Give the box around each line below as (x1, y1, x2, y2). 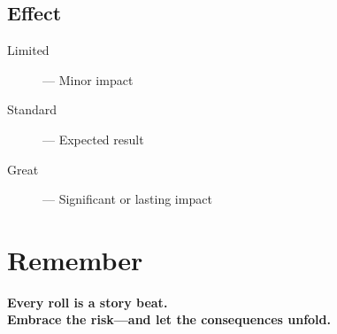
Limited (7, 41, 50, 59)
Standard (7, 100, 57, 119)
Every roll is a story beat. (7, 292, 168, 311)
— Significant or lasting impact (42, 190, 212, 208)
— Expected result (42, 129, 144, 148)
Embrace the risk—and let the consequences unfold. (7, 310, 331, 329)
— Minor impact (42, 70, 134, 89)
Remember (7, 241, 143, 277)
